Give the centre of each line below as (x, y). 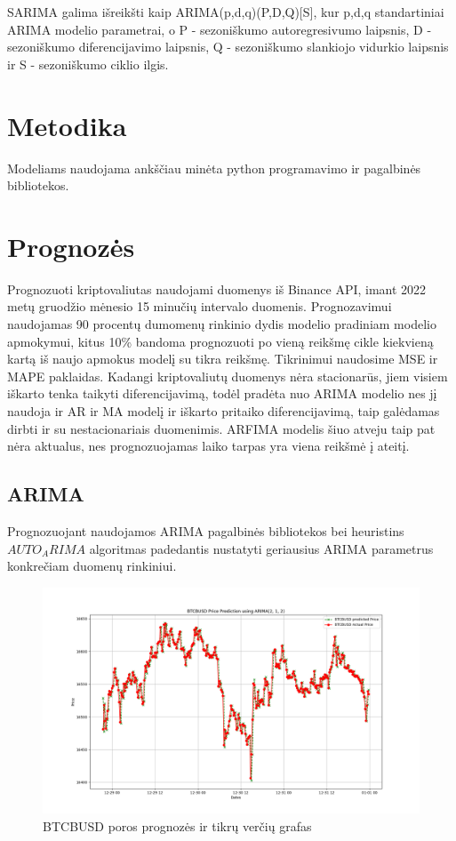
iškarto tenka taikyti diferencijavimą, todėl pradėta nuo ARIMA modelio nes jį (222, 393)
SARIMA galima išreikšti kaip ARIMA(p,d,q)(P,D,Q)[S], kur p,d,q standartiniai (226, 12)
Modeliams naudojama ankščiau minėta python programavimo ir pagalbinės (214, 168)
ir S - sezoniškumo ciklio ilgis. (88, 64)
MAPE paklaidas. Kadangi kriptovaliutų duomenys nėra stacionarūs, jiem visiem (228, 376)
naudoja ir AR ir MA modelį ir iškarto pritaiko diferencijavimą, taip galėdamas (224, 410)
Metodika (67, 125)
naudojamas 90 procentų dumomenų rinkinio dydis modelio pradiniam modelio (222, 324)
